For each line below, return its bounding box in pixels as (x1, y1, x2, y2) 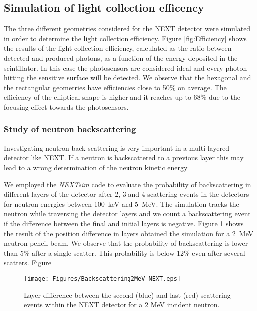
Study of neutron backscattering (4, 123, 136, 135)
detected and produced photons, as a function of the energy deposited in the (4, 52, 238, 63)
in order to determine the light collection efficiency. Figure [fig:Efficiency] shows (4, 33, 247, 43)
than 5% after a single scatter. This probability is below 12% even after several (4, 247, 245, 258)
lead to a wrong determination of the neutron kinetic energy (4, 162, 188, 172)
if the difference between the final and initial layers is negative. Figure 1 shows (4, 218, 244, 228)
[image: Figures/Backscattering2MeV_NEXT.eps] (24, 275, 181, 282)
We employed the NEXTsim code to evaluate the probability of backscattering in (4, 179, 251, 189)
